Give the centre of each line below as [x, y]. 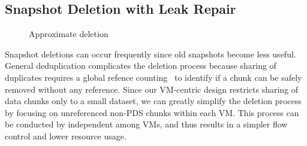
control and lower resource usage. [66, 136]
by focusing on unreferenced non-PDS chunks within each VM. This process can [152, 112]
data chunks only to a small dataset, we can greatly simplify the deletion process [153, 101]
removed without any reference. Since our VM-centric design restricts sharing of [152, 89]
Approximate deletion [69, 34]
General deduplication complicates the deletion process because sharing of [141, 66]
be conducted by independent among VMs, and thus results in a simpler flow [146, 124]
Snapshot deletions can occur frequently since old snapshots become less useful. [151, 54]
